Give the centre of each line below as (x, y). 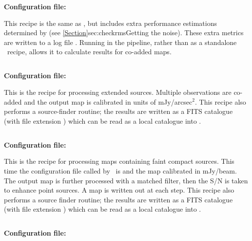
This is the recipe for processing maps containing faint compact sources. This (119, 161)
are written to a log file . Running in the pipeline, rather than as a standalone (120, 42)
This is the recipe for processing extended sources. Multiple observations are (118, 92)
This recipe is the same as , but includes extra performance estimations (110, 23)
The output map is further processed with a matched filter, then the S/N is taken (126, 180)
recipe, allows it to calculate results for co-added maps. (89, 52)
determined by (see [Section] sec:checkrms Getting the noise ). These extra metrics (124, 33)
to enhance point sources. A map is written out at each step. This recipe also (119, 190)
